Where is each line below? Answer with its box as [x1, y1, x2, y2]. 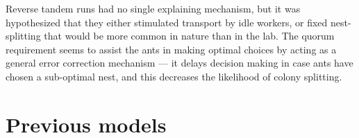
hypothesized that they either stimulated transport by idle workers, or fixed [6, 15, 328, 29]
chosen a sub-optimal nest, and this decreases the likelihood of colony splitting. [6, 69, 342, 83]
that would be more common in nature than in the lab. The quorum [44, 28, 335, 43]
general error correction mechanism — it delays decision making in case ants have [6, 55, 353, 70]
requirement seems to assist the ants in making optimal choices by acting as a [6, 42, 337, 56]
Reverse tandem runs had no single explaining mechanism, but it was [6, 1, 301, 15]
